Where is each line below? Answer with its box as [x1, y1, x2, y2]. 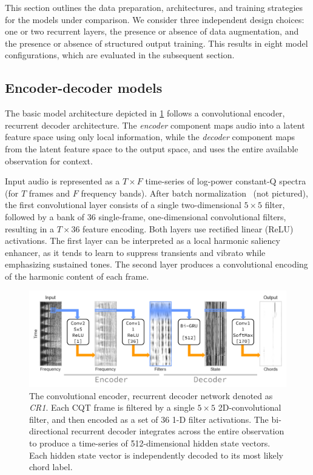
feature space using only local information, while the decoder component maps [5, 130, 295, 143]
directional [29, 425, 69, 437]
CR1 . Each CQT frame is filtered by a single [29, 401, 195, 414]
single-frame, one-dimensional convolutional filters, [98, 210, 286, 223]
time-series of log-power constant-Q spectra [145, 175, 306, 187]
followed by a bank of [5, 210, 85, 223]
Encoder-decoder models [5, 78, 163, 97]
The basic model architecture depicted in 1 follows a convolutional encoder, [5, 107, 285, 120]
